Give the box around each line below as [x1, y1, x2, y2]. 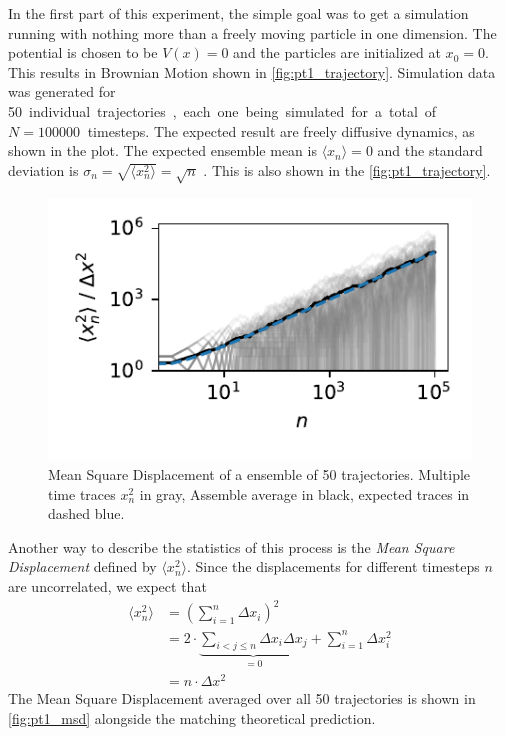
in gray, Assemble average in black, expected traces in [139, 483, 470, 504]
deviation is [8, 159, 79, 180]
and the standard [377, 140, 483, 161]
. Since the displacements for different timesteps [187, 556, 480, 577]
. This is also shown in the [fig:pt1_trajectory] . [203, 159, 491, 180]
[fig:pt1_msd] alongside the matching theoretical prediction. [8, 707, 376, 728]
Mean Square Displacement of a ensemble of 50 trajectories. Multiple [48, 463, 471, 484]
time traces [48, 483, 116, 504]
